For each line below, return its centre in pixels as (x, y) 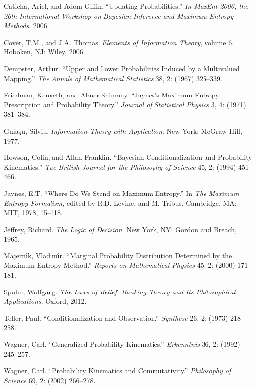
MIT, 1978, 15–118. (33, 213)
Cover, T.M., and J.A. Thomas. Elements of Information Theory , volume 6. (119, 42)
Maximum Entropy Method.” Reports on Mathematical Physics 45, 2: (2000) (120, 265)
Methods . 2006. (26, 25)
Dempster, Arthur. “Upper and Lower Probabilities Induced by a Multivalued (122, 68)
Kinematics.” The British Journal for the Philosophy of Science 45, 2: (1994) (120, 167)
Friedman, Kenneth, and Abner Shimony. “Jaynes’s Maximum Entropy (112, 95)
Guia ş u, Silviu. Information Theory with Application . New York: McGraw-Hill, (123, 130)
